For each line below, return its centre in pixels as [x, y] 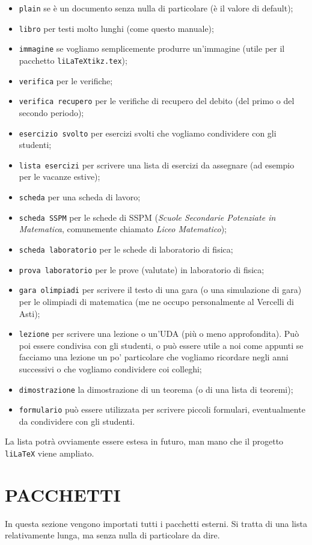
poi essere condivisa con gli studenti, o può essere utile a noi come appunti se [161, 345]
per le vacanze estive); [60, 177]
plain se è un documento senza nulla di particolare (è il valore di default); [156, 8]
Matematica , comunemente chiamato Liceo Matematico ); [123, 229]
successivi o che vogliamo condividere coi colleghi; [110, 368]
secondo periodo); [51, 112]
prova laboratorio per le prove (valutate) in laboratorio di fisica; [142, 269]
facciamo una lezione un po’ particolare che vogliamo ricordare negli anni [154, 357]
